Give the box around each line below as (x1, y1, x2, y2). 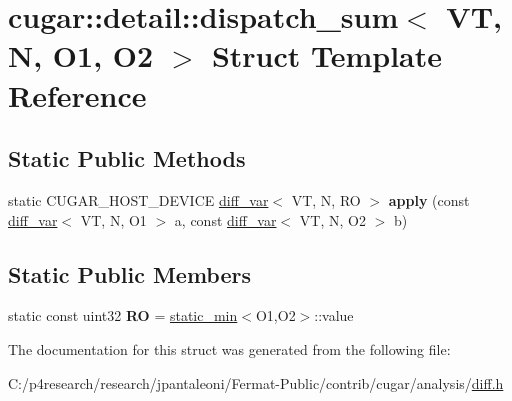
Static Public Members (8, 258, 252, 289)
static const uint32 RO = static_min (8, 305, 238, 326)
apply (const (388, 189, 470, 210)
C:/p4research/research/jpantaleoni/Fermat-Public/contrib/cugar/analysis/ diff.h (8, 372, 504, 393)
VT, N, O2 (299, 209, 366, 230)
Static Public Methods (8, 143, 246, 174)
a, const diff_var (174, 209, 277, 230)
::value (314, 305, 354, 326)
